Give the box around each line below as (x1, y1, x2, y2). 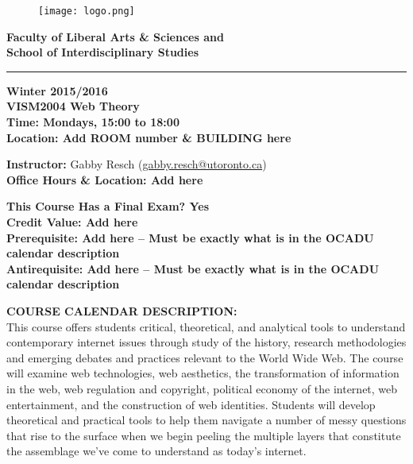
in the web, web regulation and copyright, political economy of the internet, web (6, 380, 398, 396)
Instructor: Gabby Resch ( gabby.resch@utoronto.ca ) (6, 156, 267, 172)
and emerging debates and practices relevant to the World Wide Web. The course (6, 349, 403, 365)
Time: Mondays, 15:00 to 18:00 (6, 114, 179, 130)
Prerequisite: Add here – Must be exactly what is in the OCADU (6, 229, 374, 246)
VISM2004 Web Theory (6, 98, 140, 114)
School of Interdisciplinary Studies (6, 44, 199, 60)
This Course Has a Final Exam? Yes (6, 198, 210, 215)
